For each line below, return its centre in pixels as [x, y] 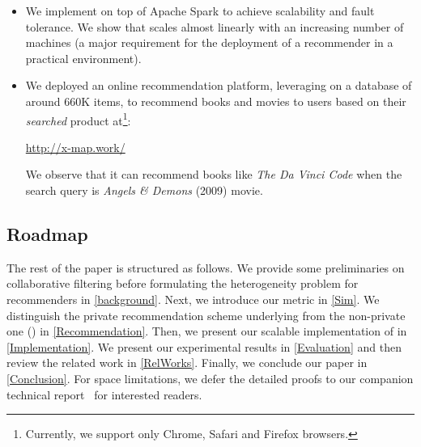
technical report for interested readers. [104, 394]
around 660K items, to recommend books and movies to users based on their [216, 101]
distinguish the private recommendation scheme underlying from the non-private [206, 315]
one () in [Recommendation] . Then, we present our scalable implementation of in [207, 331]
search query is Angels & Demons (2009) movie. [144, 190]
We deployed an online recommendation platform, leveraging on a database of [219, 85]
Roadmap [47, 233]
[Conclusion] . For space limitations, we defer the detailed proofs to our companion [210, 378]
